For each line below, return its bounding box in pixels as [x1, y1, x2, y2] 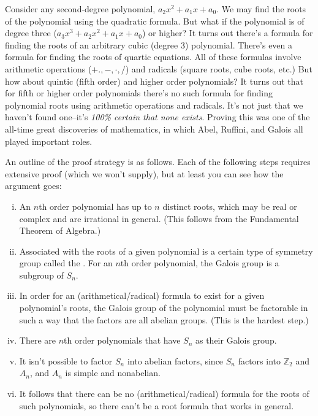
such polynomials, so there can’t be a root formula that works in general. [19, 399, 294, 412]
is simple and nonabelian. [65, 366, 161, 379]
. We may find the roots [216, 2, 306, 15]
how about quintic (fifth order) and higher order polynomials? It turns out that [5, 74, 303, 87]
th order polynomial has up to [39, 199, 152, 212]
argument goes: [5, 179, 62, 192]
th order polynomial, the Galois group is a [120, 256, 279, 269]
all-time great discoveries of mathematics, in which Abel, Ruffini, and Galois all [5, 122, 303, 135]
